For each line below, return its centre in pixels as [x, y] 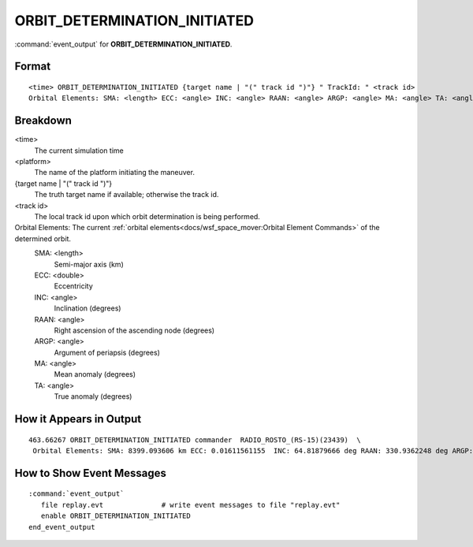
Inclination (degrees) [88, 308]
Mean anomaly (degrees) [95, 374]
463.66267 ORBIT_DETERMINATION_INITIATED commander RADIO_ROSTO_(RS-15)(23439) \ [195, 440]
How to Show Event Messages [91, 473]
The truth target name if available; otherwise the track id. [127, 195]
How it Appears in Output [78, 419]
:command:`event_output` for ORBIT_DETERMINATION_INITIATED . [123, 44]
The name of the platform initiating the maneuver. [114, 173]
